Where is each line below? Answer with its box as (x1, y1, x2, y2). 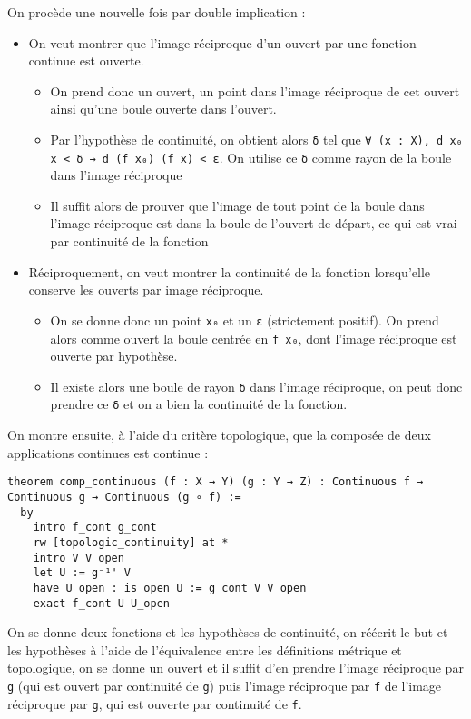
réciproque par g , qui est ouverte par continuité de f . (7, 694, 302, 713)
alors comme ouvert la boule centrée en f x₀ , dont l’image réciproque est (50, 328, 457, 347)
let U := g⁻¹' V (33, 566, 132, 580)
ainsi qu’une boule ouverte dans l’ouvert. (50, 99, 277, 118)
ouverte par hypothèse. (50, 346, 178, 365)
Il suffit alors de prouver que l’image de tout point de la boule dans (50, 195, 425, 215)
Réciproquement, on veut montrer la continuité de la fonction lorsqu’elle (28, 262, 431, 281)
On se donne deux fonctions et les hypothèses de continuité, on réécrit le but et (7, 623, 448, 642)
